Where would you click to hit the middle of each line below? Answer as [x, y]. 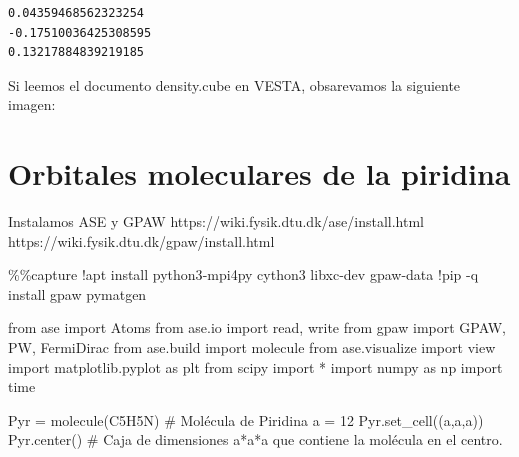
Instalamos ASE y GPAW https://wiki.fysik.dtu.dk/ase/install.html [216, 221]
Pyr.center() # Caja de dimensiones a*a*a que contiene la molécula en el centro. [255, 439]
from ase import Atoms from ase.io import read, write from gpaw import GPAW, [257, 327]
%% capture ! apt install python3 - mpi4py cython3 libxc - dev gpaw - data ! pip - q [243, 274]
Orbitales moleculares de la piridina [259, 173]
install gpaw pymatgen [77, 293]
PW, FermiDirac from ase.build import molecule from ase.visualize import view [252, 347]
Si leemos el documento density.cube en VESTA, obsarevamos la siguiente [234, 84]
